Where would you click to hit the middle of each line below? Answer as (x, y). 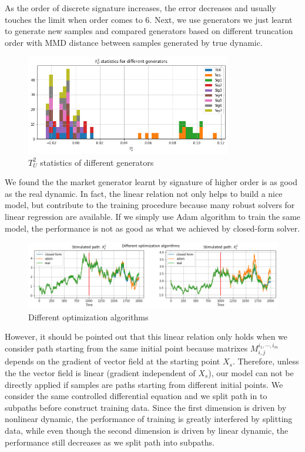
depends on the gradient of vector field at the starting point (113, 361)
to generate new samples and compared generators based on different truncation (149, 31)
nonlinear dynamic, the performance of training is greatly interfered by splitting (149, 419)
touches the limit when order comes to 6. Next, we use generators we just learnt (149, 19)
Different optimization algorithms (88, 317)
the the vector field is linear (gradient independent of (100, 372)
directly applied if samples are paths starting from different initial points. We (144, 384)
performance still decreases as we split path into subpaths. (110, 442)
